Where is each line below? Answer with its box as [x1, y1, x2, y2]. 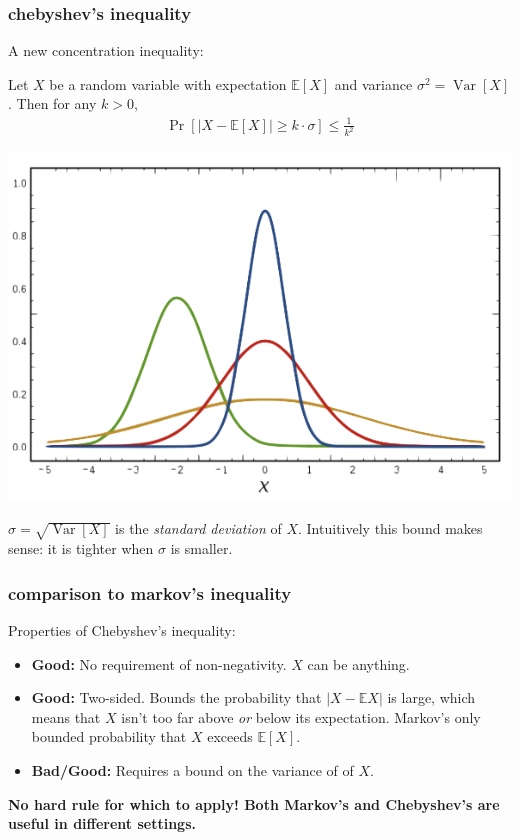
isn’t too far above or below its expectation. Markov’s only [121, 706, 481, 727]
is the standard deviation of [115, 518, 282, 539]
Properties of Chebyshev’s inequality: [8, 620, 236, 641]
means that [31, 706, 101, 727]
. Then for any [8, 93, 97, 114]
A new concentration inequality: [8, 40, 204, 61]
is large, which [387, 687, 476, 708]
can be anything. [307, 653, 410, 674]
